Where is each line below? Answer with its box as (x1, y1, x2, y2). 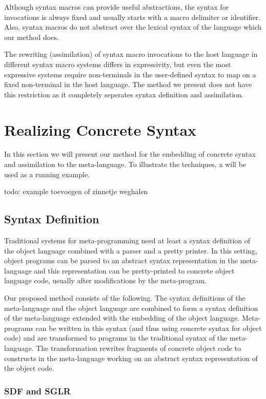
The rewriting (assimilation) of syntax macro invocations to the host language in (4, 49, 258, 59)
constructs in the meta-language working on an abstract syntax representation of (4, 352, 258, 363)
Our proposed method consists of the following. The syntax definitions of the (4, 292, 245, 303)
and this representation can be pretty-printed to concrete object (34, 265, 235, 276)
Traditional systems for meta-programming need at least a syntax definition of (4, 235, 251, 246)
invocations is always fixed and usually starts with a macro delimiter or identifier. (4, 11, 260, 22)
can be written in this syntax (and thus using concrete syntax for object (35, 322, 262, 333)
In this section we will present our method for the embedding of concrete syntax (4, 149, 256, 159)
